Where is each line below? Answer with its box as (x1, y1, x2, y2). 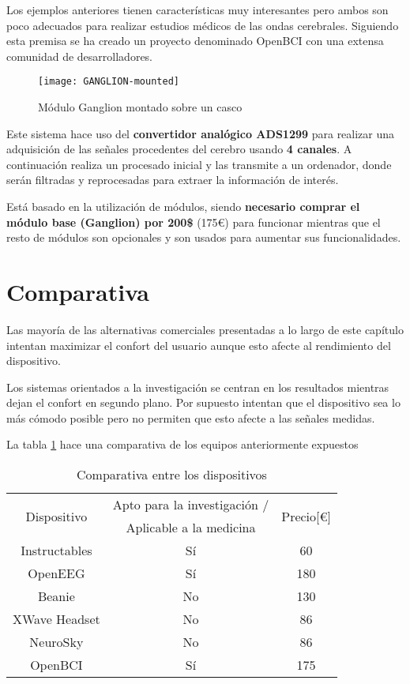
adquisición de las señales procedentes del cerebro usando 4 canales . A (6, 141, 352, 157)
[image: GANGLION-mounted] (38, 76, 179, 88)
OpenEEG (28, 564, 85, 583)
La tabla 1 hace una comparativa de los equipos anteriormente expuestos (6, 436, 359, 453)
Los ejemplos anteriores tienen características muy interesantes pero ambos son (6, 2, 389, 17)
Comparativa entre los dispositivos (77, 465, 267, 484)
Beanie (37, 587, 75, 606)
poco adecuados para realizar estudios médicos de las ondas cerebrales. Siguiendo (6, 17, 399, 33)
